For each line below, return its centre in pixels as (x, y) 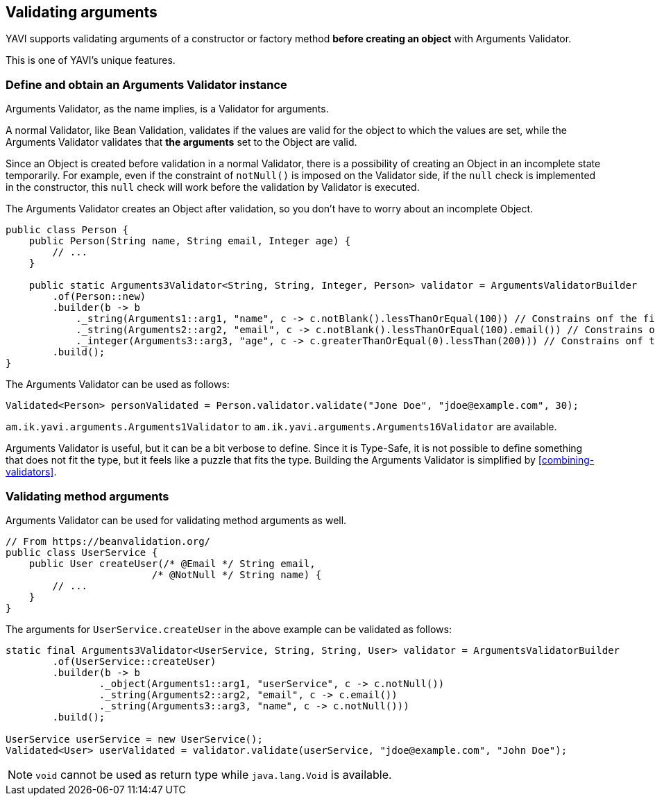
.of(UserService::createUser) (134, 661)
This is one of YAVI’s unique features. (91, 60)
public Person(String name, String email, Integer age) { (190, 241)
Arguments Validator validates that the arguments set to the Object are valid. (181, 142)
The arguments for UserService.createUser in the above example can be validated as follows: (229, 629)
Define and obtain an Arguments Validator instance (146, 84)
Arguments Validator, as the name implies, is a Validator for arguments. (167, 109)
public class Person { (67, 230)
